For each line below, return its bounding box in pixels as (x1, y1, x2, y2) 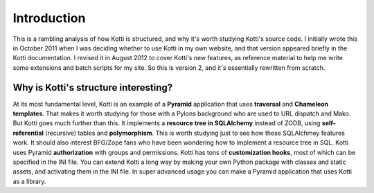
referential (12, 129, 44, 137)
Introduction (12, 10, 86, 26)
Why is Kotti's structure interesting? (12, 82, 173, 93)
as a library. (12, 177, 46, 185)
